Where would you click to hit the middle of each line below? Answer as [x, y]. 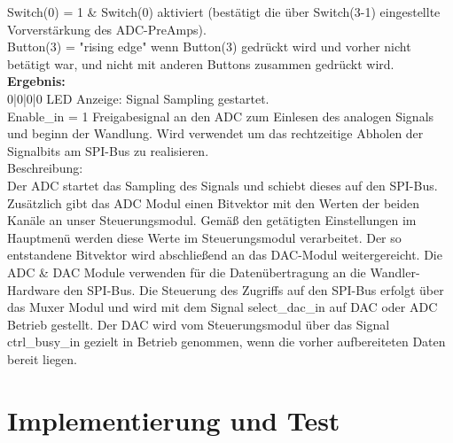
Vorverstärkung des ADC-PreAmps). [107, 29]
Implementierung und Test [174, 420]
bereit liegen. [42, 358]
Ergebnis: [36, 81]
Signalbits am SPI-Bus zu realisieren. [108, 150]
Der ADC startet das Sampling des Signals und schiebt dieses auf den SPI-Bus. [223, 185]
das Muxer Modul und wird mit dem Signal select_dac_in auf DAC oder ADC [223, 307]
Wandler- [395, 272]
